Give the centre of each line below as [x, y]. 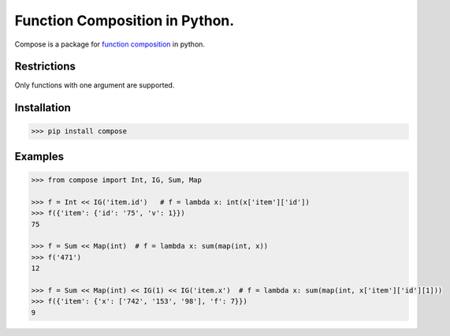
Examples [39, 157]
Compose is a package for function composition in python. [110, 44]
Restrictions [45, 67]
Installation [43, 108]
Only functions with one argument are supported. [95, 85]
